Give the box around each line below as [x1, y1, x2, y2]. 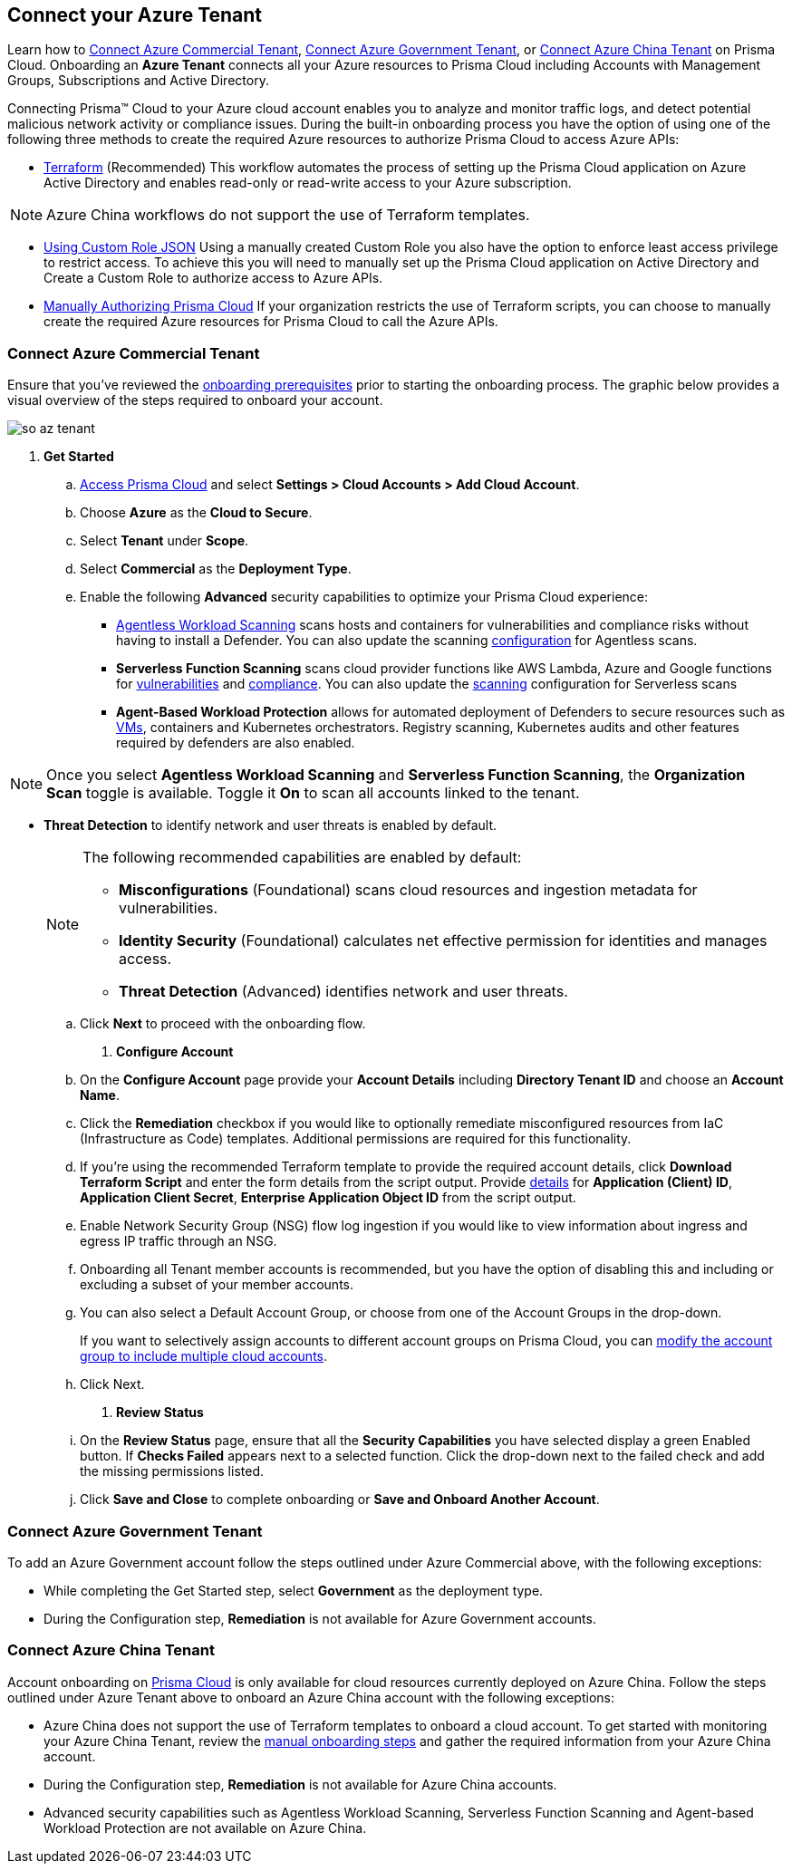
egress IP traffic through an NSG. [80, 1233, 277, 1249]
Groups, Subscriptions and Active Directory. [7, 72, 269, 89]
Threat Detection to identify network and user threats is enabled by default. [43, 817, 497, 834]
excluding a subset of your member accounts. [80, 1277, 353, 1293]
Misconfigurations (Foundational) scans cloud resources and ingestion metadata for [119, 881, 698, 900]
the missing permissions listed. [80, 1463, 264, 1480]
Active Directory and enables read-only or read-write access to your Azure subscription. [43, 175, 572, 191]
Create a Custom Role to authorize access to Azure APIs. [43, 270, 383, 286]
